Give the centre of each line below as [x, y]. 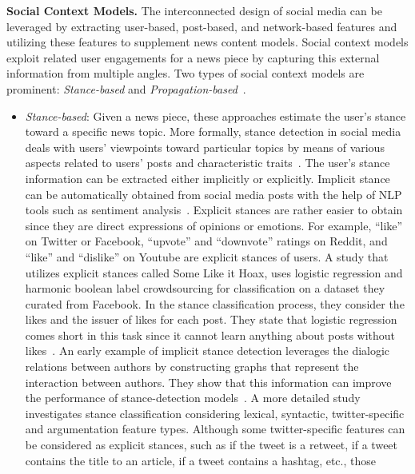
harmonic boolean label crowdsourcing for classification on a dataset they [205, 288]
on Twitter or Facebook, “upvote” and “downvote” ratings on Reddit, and [206, 241]
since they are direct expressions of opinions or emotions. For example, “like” [214, 225]
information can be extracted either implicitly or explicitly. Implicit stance [207, 178]
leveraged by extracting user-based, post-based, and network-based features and [202, 26]
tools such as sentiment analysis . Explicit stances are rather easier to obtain [214, 210]
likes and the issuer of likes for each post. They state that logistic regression [211, 319]
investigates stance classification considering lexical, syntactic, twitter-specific [215, 413]
